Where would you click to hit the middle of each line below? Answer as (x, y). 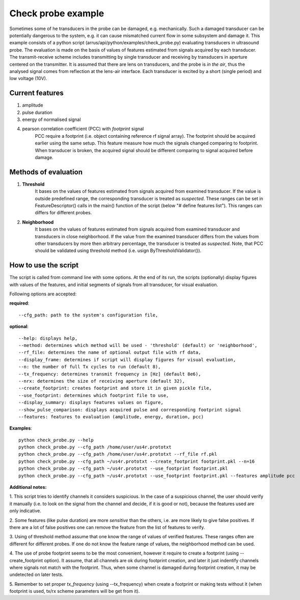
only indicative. (25, 511)
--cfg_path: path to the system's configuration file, (88, 315)
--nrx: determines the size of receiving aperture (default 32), (102, 381)
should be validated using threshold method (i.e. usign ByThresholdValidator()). (118, 251)
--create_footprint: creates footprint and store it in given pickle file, (115, 388)
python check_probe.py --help (56, 440)
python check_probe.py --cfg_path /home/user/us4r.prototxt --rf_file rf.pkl (118, 454)
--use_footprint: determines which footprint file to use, (94, 395)
